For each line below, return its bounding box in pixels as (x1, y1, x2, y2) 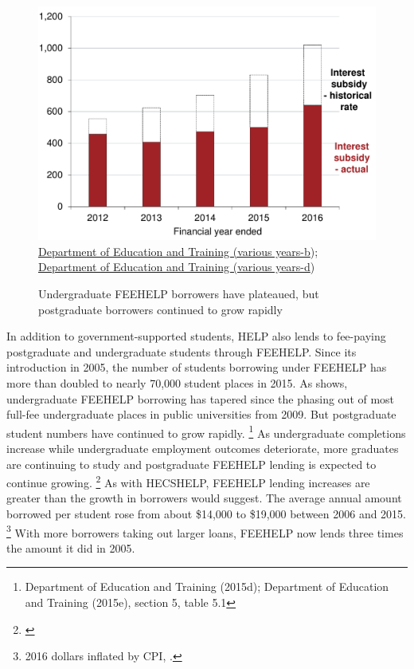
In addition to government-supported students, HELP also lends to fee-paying (6, 328, 386, 344)
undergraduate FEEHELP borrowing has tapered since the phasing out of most (6, 390, 395, 407)
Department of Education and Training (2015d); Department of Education (25, 578, 389, 595)
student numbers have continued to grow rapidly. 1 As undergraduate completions (6, 422, 406, 441)
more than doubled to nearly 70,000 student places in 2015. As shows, (6, 374, 348, 391)
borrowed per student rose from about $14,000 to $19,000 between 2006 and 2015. (6, 505, 407, 521)
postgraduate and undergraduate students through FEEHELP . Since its (6, 343, 357, 360)
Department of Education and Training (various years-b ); (38, 242, 318, 259)
